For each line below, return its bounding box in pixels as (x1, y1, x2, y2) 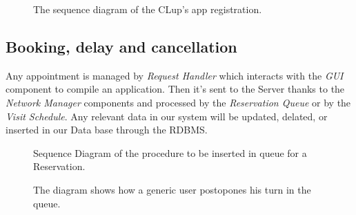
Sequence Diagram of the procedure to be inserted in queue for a (33, 145, 307, 160)
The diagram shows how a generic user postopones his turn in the (33, 182, 311, 196)
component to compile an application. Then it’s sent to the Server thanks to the (6, 82, 345, 96)
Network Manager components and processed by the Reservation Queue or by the (6, 95, 351, 109)
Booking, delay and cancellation (6, 35, 237, 57)
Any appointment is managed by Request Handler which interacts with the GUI (6, 68, 344, 82)
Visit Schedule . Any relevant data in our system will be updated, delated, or (6, 109, 328, 123)
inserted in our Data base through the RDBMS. (6, 122, 208, 137)
